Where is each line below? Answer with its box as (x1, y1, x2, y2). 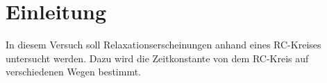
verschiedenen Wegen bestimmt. (6, 64, 142, 79)
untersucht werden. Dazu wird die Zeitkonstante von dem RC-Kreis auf (6, 50, 309, 65)
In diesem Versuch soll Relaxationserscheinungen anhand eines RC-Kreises (6, 37, 321, 52)
